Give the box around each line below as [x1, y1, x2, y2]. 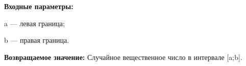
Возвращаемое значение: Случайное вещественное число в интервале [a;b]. [4, 51, 242, 62]
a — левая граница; [4, 18, 65, 28]
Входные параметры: [4, 1, 73, 11]
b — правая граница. [4, 35, 69, 45]
